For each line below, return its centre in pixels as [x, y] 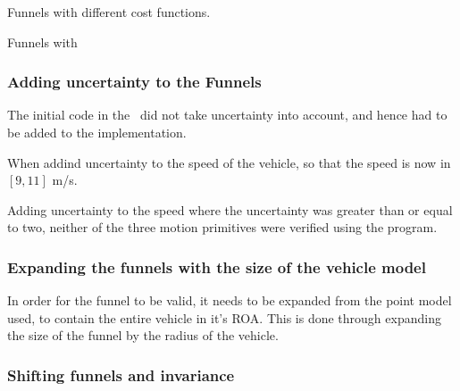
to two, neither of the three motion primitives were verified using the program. [222, 227]
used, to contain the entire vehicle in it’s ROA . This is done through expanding [224, 317]
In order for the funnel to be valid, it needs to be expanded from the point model [230, 300]
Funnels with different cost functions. [109, 12]
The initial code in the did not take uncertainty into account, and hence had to [227, 115]
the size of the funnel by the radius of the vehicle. [143, 335]
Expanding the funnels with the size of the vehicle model [217, 266]
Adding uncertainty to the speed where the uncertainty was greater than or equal [230, 209]
